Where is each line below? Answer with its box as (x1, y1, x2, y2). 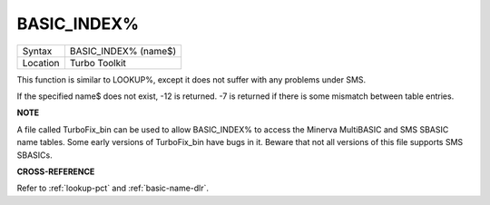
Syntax (22, 44, 53, 57)
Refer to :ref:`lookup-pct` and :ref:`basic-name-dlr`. (16, 182, 209, 194)
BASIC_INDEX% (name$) (69, 44, 177, 57)
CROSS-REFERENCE (16, 166, 95, 177)
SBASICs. (16, 150, 54, 161)
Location (22, 56, 60, 69)
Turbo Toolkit (69, 56, 127, 69)
